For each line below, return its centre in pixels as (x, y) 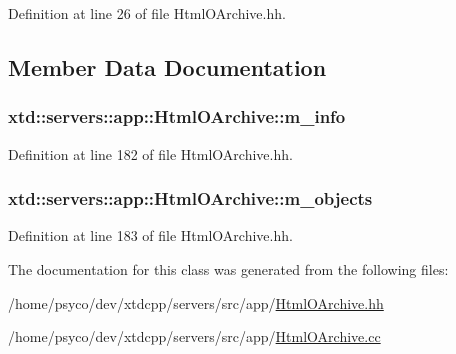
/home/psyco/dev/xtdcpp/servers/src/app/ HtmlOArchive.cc (194, 336)
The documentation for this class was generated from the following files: (228, 269)
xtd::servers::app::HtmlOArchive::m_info (177, 116)
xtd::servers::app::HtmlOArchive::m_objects (190, 198)
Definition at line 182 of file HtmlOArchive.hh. (150, 153)
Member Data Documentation (167, 66)
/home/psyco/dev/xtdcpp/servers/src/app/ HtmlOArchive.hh (196, 302)
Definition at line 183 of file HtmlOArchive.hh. (150, 235)
